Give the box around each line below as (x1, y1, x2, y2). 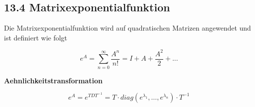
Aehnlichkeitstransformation (4, 75, 103, 85)
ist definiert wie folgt (4, 32, 67, 42)
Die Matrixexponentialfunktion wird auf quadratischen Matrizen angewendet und (4, 23, 251, 33)
